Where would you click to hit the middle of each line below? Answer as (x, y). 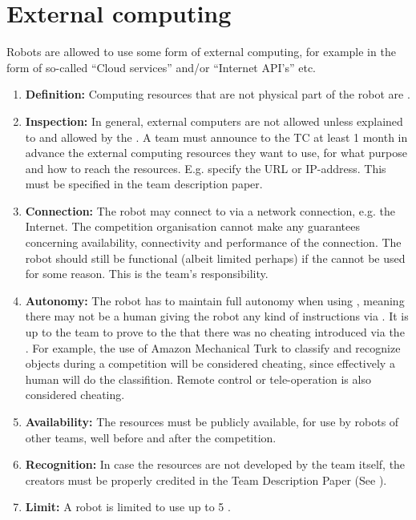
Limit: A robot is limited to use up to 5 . (128, 507)
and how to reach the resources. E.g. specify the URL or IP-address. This (206, 168)
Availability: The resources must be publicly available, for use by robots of (212, 421)
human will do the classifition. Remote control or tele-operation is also (198, 379)
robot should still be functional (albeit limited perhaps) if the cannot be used (215, 258)
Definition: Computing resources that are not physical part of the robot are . (218, 94)
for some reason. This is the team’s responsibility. (147, 274)
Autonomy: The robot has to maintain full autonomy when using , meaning (215, 300)
